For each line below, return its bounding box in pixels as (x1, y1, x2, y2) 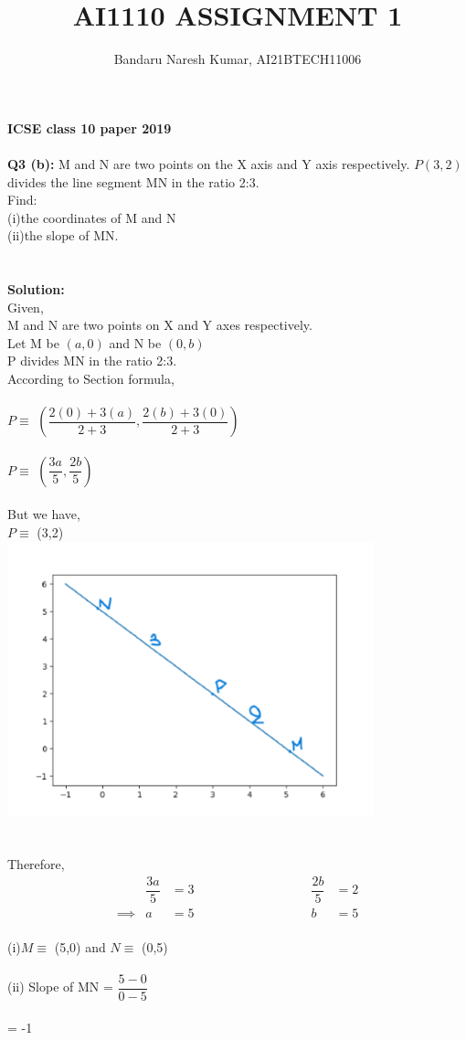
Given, (7, 297, 44, 316)
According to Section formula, (7, 369, 175, 388)
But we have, (7, 504, 80, 524)
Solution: (7, 280, 65, 299)
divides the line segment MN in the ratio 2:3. (7, 172, 259, 191)
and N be (109, 333, 162, 352)
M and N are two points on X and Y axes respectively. (7, 315, 312, 334)
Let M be (7, 333, 59, 352)
